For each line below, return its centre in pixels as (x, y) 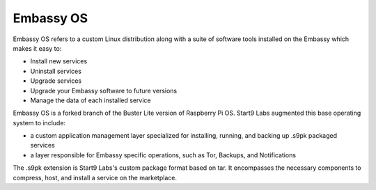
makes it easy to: (37, 48)
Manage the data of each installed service (91, 100)
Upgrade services (56, 81)
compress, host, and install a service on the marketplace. (95, 177)
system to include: (39, 122)
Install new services (59, 61)
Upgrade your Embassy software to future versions (104, 90)
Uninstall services (56, 71)
